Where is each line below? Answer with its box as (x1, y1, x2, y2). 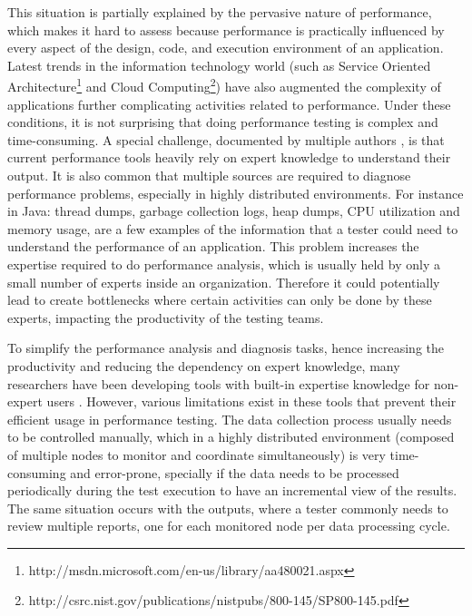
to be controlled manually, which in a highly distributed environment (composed (7, 427, 455, 446)
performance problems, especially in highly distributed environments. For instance (7, 183, 464, 202)
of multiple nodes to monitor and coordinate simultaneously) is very (7, 445, 386, 464)
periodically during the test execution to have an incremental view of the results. (7, 481, 457, 500)
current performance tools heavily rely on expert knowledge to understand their (7, 148, 451, 167)
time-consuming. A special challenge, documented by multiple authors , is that (7, 130, 445, 149)
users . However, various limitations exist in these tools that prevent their (46, 392, 457, 411)
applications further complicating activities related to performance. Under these (7, 94, 451, 113)
